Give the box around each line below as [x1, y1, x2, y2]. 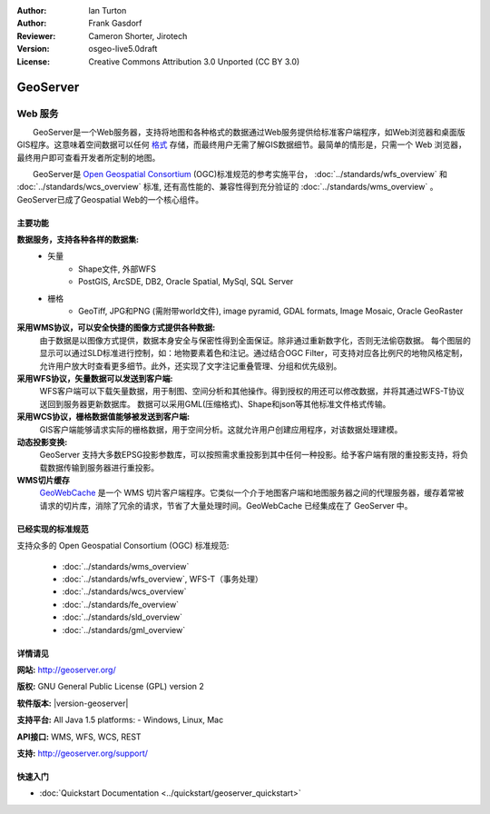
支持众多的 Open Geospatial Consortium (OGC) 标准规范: [16, 541, 230, 551]
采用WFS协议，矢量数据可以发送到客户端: [16, 372, 173, 383]
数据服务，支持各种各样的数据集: [16, 234, 140, 245]
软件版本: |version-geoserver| [16, 698, 129, 709]
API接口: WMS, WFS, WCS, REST [16, 731, 142, 742]
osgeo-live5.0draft [88, 44, 158, 55]
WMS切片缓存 [16, 475, 70, 486]
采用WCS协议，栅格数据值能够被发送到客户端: [16, 412, 191, 422]
